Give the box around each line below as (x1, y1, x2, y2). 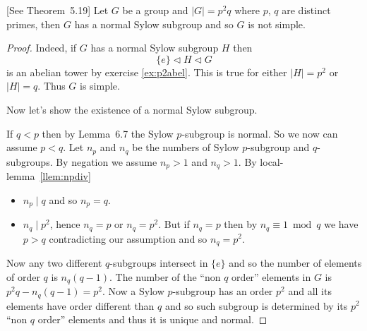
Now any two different (6, 255, 102, 270)
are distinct (282, 3, 331, 17)
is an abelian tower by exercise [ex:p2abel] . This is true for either (6, 64, 287, 79)
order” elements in (231, 269, 311, 284)
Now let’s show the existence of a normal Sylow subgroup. (6, 102, 258, 116)
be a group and (122, 3, 188, 17)
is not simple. (248, 16, 306, 31)
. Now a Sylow (102, 284, 164, 299)
